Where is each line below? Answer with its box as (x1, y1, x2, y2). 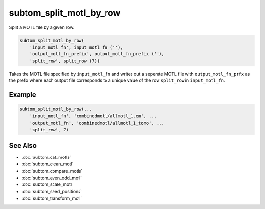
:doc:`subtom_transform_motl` (21, 195, 82, 201)
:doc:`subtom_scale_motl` (21, 182, 74, 187)
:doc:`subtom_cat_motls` (21, 154, 71, 160)
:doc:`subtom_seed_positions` (21, 188, 82, 194)
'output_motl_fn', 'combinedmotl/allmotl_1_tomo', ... (29, 120, 164, 126)
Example (9, 90, 36, 99)
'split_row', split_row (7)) (29, 58, 100, 64)
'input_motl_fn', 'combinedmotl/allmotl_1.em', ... (29, 113, 157, 119)
